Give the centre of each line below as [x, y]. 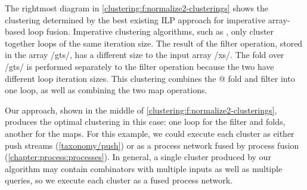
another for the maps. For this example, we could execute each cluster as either [150, 133]
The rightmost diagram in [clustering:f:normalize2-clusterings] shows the [137, 8]
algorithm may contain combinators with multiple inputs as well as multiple [144, 168]
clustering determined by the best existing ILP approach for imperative [135, 19]
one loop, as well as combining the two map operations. [106, 90]
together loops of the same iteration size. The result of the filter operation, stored [154, 43]
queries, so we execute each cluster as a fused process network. [119, 180]
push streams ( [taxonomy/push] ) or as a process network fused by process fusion [152, 145]
